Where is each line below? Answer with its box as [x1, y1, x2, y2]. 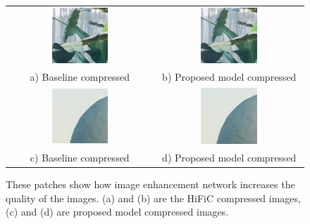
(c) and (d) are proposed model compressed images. [6, 204, 229, 219]
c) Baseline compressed [30, 150, 130, 165]
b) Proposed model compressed [162, 70, 297, 84]
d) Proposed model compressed [162, 150, 297, 165]
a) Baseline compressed [30, 70, 130, 84]
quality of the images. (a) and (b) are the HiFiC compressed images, [6, 190, 301, 205]
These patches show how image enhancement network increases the [6, 177, 295, 192]
